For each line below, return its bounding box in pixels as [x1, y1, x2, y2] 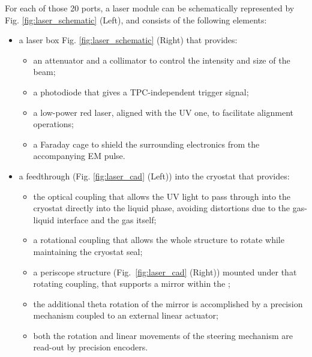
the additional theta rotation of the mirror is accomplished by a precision [33, 297, 303, 310]
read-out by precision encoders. [33, 341, 148, 353]
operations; [33, 118, 74, 130]
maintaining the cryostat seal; [33, 245, 143, 257]
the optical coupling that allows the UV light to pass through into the [33, 190, 291, 202]
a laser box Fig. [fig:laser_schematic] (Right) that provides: [19, 34, 238, 46]
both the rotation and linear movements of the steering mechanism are [33, 329, 293, 341]
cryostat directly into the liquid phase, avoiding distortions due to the [33, 202, 290, 214]
